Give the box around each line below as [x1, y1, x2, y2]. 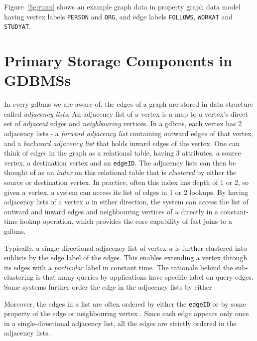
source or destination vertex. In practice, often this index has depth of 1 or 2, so [4, 177, 249, 187]
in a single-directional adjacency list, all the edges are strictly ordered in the [4, 318, 237, 328]
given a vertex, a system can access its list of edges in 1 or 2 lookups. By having [4, 186, 249, 197]
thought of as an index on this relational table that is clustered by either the [4, 167, 237, 177]
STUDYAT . [4, 21, 31, 31]
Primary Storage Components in [4, 50, 233, 71]
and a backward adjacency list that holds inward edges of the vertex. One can [4, 138, 240, 148]
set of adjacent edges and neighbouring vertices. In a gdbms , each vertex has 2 [4, 118, 242, 129]
